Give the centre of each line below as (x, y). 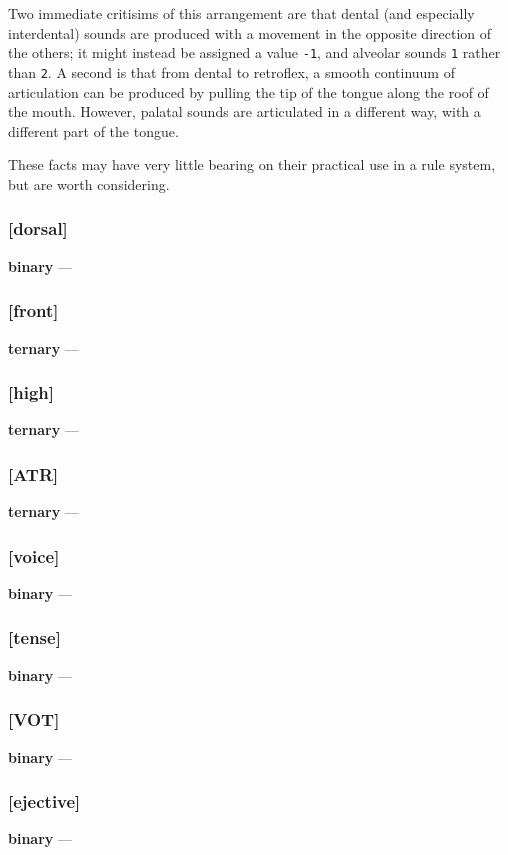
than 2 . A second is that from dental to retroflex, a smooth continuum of (231, 71)
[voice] (34, 555)
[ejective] (44, 801)
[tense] (34, 637)
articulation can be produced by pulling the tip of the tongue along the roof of (248, 91)
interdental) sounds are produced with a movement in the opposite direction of (250, 32)
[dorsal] (38, 228)
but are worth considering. (89, 183)
